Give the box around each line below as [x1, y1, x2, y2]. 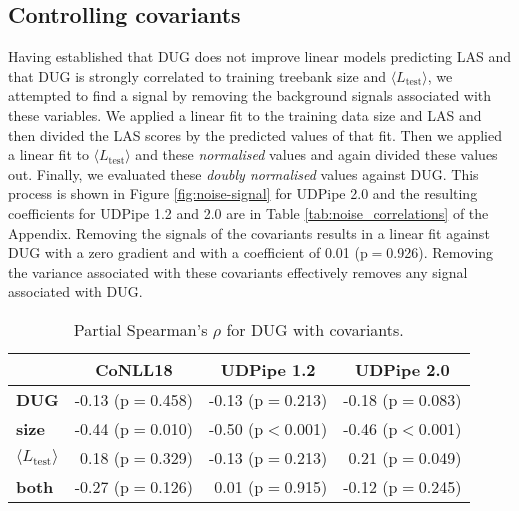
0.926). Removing [386, 242, 494, 263]
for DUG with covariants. [226, 317, 404, 341]
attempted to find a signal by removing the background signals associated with [8, 85, 492, 106]
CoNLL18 [95, 357, 173, 381]
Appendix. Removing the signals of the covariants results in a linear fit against [8, 222, 490, 243]
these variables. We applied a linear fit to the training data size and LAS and [8, 104, 482, 125]
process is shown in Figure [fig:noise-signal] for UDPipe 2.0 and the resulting [8, 183, 478, 204]
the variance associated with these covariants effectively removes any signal [8, 261, 468, 282]
